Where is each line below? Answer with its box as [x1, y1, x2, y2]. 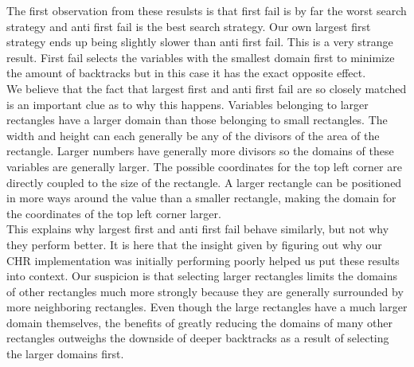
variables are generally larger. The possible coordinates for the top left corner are [6, 158, 402, 174]
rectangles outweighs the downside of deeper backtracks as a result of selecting [6, 330, 389, 346]
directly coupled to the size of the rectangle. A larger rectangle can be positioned [6, 174, 402, 190]
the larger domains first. [6, 346, 124, 362]
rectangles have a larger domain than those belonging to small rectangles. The [6, 111, 388, 128]
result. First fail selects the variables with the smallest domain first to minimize [6, 49, 395, 65]
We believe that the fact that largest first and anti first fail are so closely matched [6, 80, 407, 96]
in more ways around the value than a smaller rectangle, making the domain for [6, 189, 396, 206]
